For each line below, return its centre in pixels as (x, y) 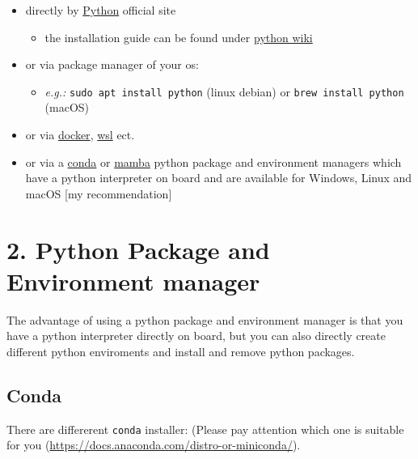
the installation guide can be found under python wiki (179, 37)
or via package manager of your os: (112, 64)
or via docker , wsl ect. (80, 135)
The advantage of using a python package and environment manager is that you (205, 319)
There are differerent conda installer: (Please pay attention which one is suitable (205, 429)
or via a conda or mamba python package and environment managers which (213, 161)
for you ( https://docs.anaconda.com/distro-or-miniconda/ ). (154, 445)
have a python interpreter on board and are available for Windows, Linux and (219, 178)
